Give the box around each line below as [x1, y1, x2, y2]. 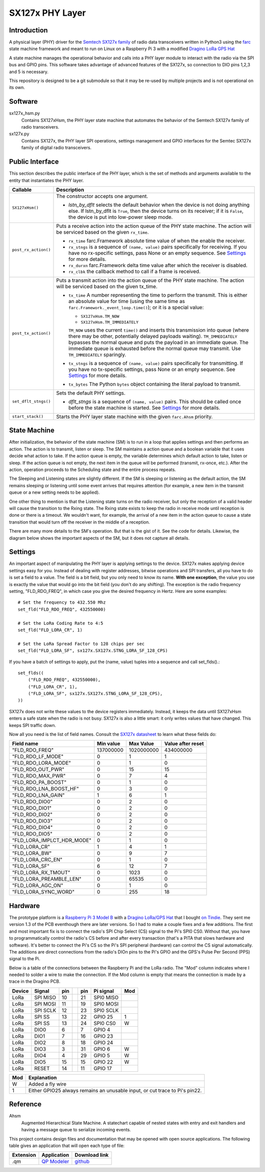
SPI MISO [34, 994, 56, 1001]
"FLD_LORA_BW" [12, 850, 52, 857]
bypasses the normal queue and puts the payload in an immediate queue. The [68, 339, 249, 346]
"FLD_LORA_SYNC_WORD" [12, 889, 75, 895]
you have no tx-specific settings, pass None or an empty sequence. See [68, 366, 236, 373]
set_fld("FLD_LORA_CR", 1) [18, 627, 83, 633]
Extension [12, 1152, 36, 1159]
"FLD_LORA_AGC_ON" [12, 882, 63, 889]
